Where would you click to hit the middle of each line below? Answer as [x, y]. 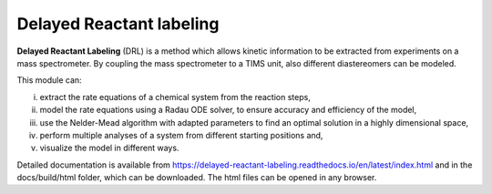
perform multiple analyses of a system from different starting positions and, [181, 135]
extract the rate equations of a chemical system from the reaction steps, [175, 97]
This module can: [49, 80]
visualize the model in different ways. [109, 148]
